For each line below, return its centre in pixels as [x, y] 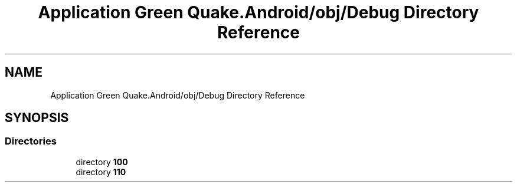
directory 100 [102, 162]
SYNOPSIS [37, 118]
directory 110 [101, 172]
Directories [31, 141]
